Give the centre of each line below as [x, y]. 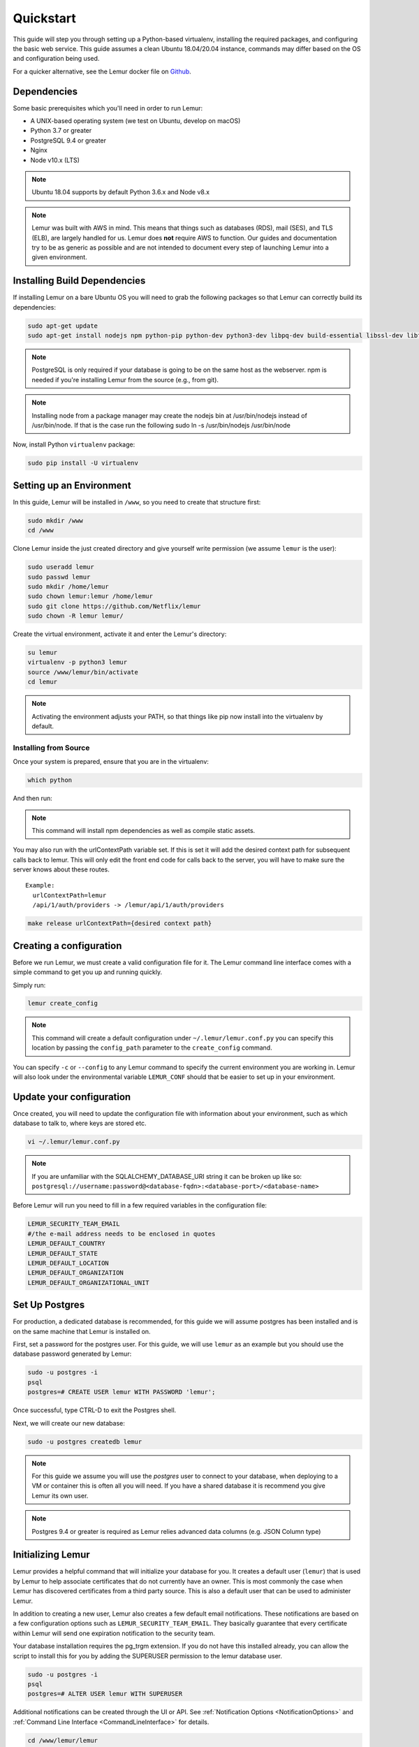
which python [50, 780]
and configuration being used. [56, 59]
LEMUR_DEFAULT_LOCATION [68, 1263]
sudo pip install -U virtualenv [83, 463]
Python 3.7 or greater [61, 131]
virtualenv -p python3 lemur [78, 662]
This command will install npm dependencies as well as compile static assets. [144, 830]
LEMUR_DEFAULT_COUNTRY [66, 1244]
